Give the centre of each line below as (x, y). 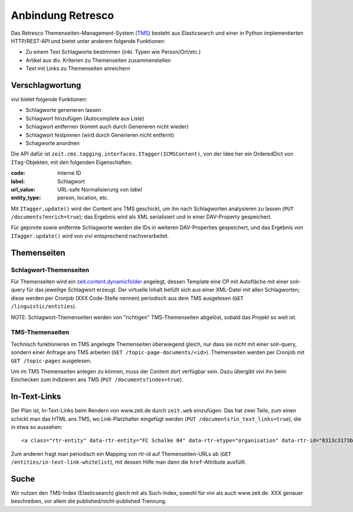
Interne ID (69, 173)
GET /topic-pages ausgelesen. (51, 361)
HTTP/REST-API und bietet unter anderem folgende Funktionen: (88, 41)
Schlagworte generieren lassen (63, 110)
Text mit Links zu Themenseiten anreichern (78, 68)
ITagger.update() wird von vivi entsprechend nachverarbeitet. (90, 236)
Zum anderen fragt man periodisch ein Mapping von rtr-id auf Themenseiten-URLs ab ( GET (121, 454)
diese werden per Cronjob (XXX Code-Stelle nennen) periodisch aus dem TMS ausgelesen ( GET (127, 298)
